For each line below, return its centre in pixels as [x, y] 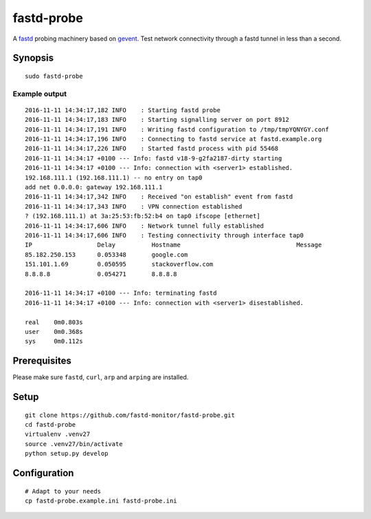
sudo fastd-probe [54, 76]
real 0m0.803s [54, 322]
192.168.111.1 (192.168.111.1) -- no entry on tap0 [114, 178]
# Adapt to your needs [63, 491]
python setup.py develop [67, 454]
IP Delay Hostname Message [173, 245]
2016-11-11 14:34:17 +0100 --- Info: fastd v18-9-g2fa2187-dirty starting [154, 158]
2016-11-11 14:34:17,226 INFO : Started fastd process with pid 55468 [152, 149]
